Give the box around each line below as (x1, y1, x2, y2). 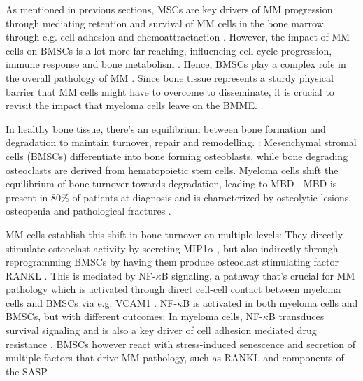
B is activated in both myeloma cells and (183, 295, 358, 310)
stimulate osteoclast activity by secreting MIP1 (6, 240, 208, 255)
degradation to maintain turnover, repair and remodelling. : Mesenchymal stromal (6, 135, 357, 150)
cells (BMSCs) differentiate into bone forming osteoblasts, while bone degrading (6, 148, 348, 163)
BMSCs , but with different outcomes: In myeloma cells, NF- (6, 309, 263, 324)
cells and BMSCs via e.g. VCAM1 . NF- (6, 295, 178, 310)
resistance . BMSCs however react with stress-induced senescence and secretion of (6, 336, 355, 351)
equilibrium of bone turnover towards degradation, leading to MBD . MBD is (6, 176, 337, 191)
